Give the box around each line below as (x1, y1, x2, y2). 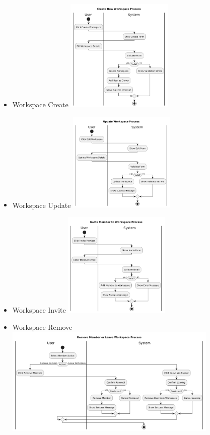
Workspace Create (12, 99, 68, 109)
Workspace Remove (12, 321, 73, 332)
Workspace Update (12, 199, 71, 210)
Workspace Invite (12, 305, 66, 315)
